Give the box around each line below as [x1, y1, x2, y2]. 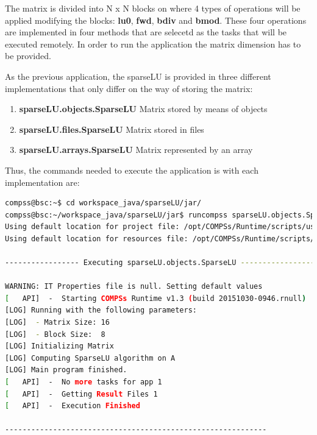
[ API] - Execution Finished [5, 401, 140, 411]
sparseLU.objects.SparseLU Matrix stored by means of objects [19, 102, 268, 115]
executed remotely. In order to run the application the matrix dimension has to [5, 37, 301, 50]
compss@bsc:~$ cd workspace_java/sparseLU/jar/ [5, 199, 202, 208]
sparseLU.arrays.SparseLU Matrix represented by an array [19, 143, 253, 156]
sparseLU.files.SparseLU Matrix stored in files [19, 122, 204, 135]
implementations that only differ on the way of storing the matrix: [5, 82, 253, 94]
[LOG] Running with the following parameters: [5, 306, 197, 315]
